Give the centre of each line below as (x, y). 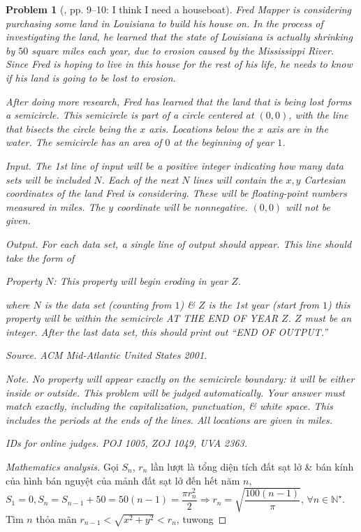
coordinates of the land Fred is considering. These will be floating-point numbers (176, 193)
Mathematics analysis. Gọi (62, 467)
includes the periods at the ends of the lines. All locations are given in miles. (169, 419)
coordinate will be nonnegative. (182, 206)
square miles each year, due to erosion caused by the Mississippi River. (183, 50)
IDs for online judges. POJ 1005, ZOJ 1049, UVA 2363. (127, 443)
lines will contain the (238, 179)
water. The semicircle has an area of (84, 142)
